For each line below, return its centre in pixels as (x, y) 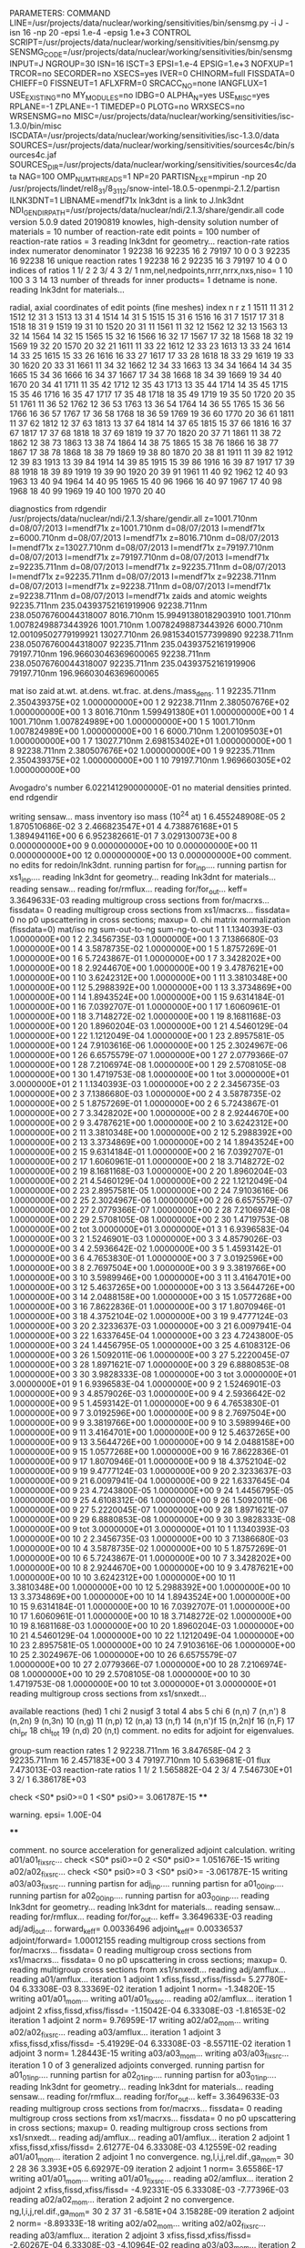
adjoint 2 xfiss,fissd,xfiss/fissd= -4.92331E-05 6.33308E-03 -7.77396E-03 (149, 2190)
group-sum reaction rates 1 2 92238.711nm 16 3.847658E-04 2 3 (130, 1751)
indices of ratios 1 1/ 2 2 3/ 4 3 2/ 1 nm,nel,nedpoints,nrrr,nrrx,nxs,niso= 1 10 (151, 270)
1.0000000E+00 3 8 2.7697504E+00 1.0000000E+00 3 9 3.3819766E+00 (148, 1268)
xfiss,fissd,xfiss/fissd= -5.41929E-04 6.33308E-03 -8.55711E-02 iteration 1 (150, 2044)
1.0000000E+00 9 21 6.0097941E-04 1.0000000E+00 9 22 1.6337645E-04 (150, 1481)
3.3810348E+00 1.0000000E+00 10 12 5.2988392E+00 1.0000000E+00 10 (150, 1587)
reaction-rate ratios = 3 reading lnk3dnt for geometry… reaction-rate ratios (149, 241)
